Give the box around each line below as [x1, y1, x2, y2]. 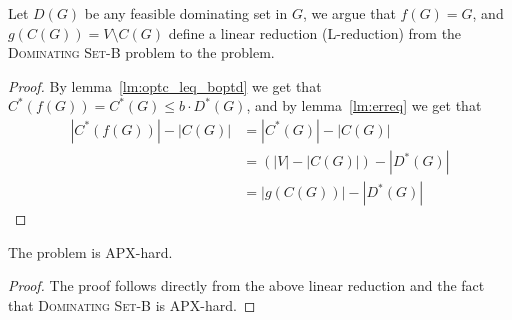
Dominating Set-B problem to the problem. [8, 42, 275, 63]
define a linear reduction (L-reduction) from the [168, 22, 462, 43]
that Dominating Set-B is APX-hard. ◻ [8, 294, 256, 315]
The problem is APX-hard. [8, 241, 173, 262]
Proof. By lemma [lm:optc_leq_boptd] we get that [8, 75, 322, 96]
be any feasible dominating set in [84, 3, 288, 23]
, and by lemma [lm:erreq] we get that [246, 95, 482, 116]
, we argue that [302, 3, 396, 23]
